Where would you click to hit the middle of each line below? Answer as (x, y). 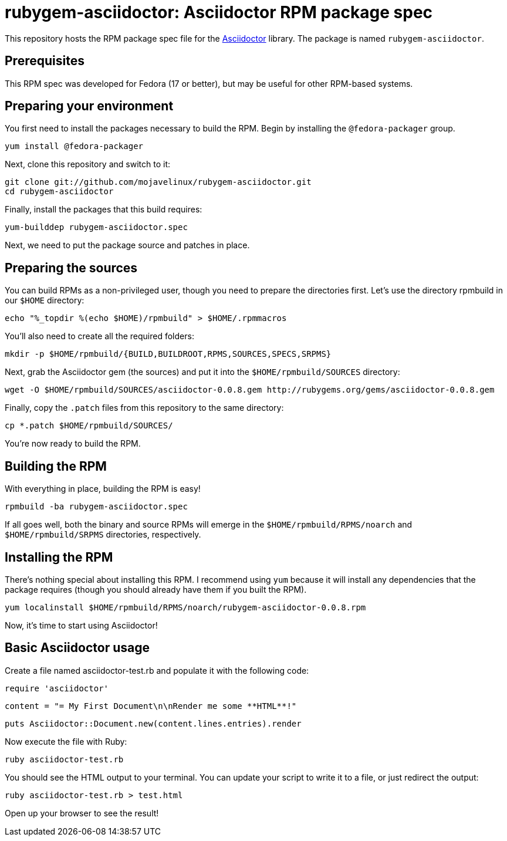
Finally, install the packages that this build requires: (104, 210)
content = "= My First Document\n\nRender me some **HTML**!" (151, 706)
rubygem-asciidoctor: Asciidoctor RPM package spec (219, 12)
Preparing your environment (89, 106)
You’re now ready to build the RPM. (73, 444)
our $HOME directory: (45, 300)
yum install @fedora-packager (74, 146)
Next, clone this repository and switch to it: (87, 164)
